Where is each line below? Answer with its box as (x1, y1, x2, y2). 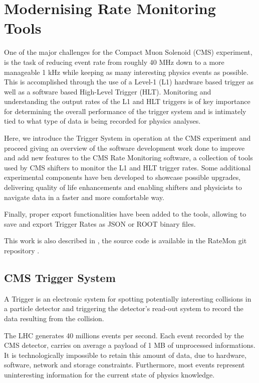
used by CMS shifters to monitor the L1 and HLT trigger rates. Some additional (4, 162, 251, 172)
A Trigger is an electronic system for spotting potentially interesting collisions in (4, 293, 251, 304)
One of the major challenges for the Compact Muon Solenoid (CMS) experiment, (4, 47, 252, 57)
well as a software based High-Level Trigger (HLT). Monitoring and (4, 86, 211, 97)
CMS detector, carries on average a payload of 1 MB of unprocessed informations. (4, 340, 255, 350)
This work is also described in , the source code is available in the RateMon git (4, 235, 247, 246)
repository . (4, 245, 40, 255)
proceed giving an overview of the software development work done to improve (4, 142, 245, 153)
